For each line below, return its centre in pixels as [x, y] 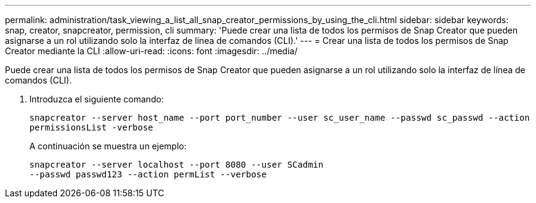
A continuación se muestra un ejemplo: [108, 146]
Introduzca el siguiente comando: [97, 99]
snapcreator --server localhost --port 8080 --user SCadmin [177, 165]
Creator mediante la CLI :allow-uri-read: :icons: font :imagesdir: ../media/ [151, 51]
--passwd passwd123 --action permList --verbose [148, 174]
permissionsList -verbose [91, 127]
